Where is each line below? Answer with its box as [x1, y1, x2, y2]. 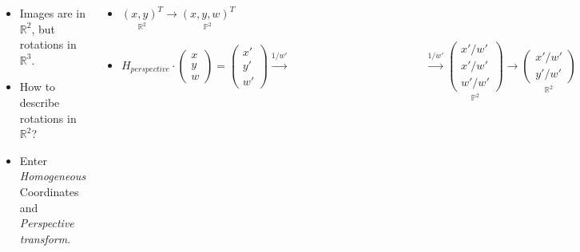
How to [19, 78, 56, 95]
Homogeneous [19, 167, 86, 184]
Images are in [19, 5, 85, 21]
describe [19, 93, 60, 110]
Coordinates [19, 183, 79, 199]
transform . [19, 230, 71, 246]
